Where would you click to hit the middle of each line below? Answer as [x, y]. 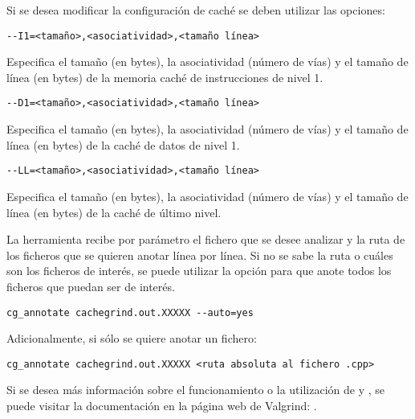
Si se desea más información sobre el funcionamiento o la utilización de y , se [195, 390]
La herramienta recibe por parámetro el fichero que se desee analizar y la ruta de [206, 239]
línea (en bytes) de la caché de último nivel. [114, 212]
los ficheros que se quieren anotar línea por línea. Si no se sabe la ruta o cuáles [200, 255]
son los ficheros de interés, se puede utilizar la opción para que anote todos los [199, 271]
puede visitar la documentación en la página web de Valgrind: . [162, 405]
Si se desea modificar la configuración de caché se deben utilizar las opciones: [196, 10]
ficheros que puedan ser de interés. [91, 286]
